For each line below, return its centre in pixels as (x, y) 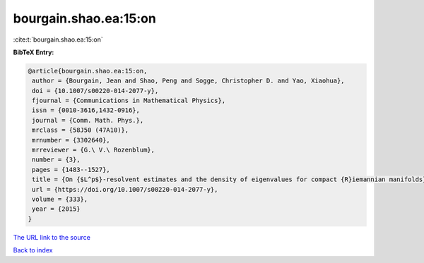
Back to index (33, 250)
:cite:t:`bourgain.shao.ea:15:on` (58, 39)
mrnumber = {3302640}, (71, 140)
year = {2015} (56, 209)
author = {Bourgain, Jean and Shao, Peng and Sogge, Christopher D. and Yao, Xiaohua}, (189, 81)
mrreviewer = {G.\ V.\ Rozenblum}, (94, 150)
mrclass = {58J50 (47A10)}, (81, 130)
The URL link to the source (52, 237)
